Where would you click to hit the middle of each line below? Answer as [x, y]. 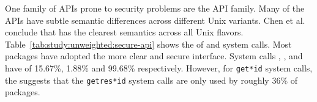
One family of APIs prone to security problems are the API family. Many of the [155, 8]
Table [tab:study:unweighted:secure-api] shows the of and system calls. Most [148, 44]
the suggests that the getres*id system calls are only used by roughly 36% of [151, 80]
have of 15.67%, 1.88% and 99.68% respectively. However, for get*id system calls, [159, 67]
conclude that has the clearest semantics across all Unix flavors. [124, 32]
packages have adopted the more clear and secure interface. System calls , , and [154, 56]
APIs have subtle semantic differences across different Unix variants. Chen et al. [155, 20]
